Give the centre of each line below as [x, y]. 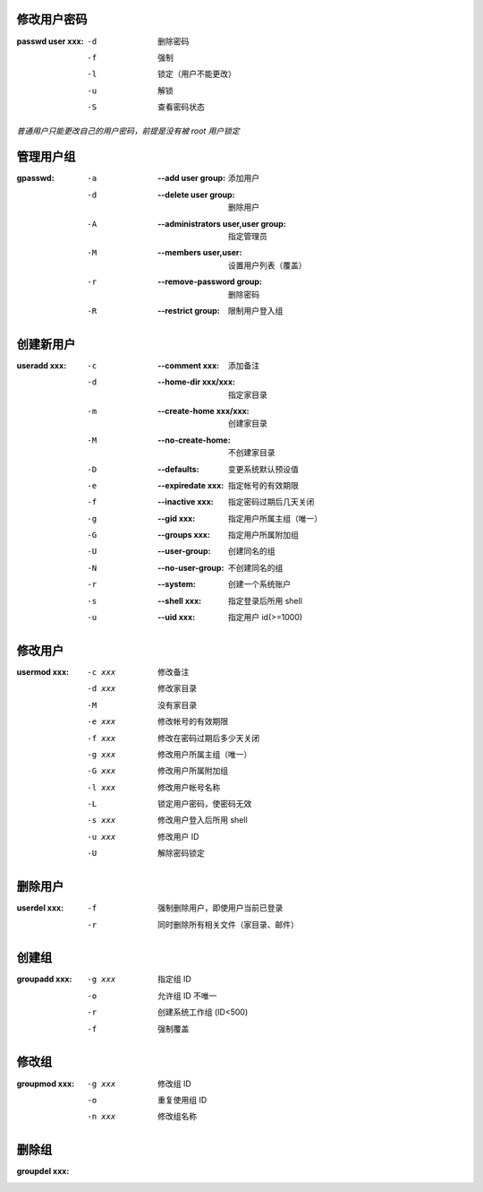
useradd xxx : [42, 365]
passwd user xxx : [50, 41]
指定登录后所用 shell [266, 600]
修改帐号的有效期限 [193, 721]
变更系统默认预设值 [263, 469]
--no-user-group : [191, 567]
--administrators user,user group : [222, 223]
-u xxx [102, 837]
